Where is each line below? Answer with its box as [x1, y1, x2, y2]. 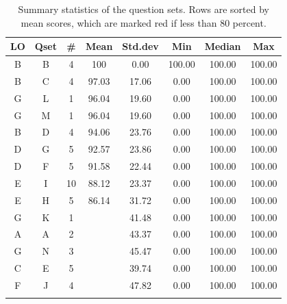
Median [204, 39, 241, 53]
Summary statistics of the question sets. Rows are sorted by [18, 2, 269, 16]
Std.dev [122, 39, 159, 53]
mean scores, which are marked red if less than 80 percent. [21, 15, 266, 29]
